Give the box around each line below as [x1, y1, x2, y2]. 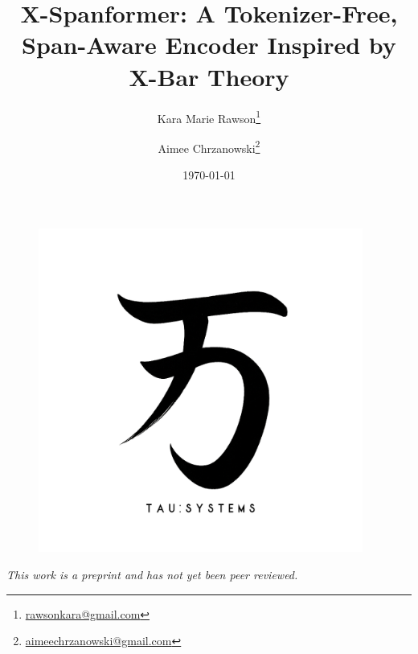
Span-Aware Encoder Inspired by [22, 28, 396, 61]
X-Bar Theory [129, 60, 289, 93]
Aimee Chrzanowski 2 [158, 137, 260, 156]
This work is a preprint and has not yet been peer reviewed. [6, 566, 298, 582]
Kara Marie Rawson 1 [157, 107, 261, 126]
